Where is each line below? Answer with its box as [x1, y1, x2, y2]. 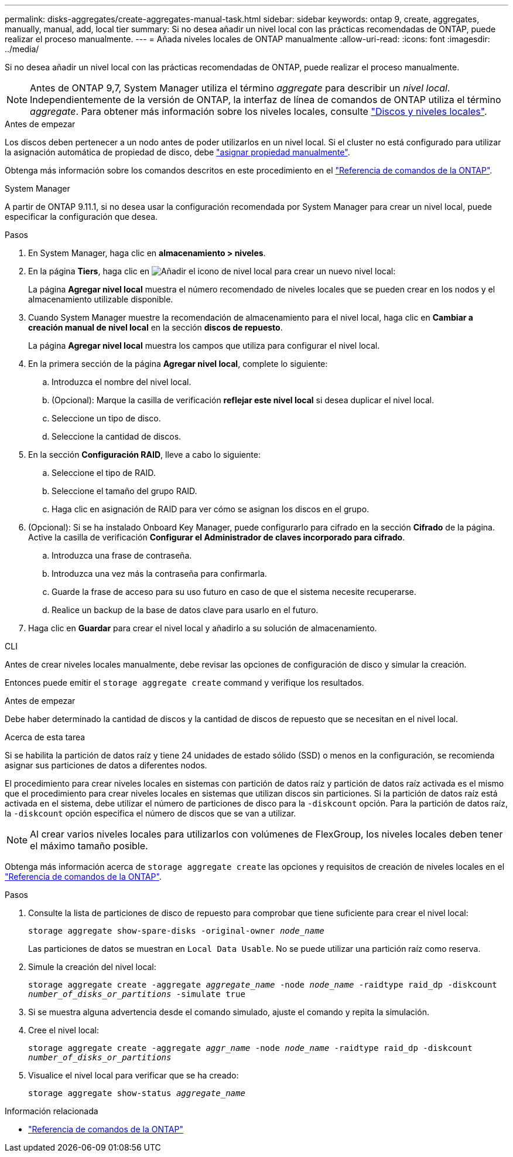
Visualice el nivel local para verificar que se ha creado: [28, 1070, 239, 1080]
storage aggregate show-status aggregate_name [28, 1088, 245, 1098]
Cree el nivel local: [28, 1025, 99, 1035]
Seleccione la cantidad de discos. [52, 431, 182, 441]
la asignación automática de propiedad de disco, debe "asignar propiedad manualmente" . [5, 147, 350, 157]
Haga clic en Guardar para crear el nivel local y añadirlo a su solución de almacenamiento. [28, 623, 377, 633]
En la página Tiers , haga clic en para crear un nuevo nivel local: [28, 266, 396, 276]
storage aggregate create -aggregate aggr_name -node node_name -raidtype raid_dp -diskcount [28, 1043, 473, 1053]
